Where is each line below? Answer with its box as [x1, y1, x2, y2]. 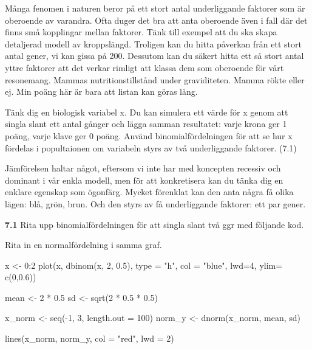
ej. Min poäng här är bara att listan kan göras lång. [5, 85, 198, 98]
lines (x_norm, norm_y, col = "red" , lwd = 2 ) [5, 332, 174, 345]
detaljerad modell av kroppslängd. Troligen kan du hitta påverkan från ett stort [5, 37, 302, 50]
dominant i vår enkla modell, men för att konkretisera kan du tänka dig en [5, 173, 283, 186]
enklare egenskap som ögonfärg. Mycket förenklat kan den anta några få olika [5, 185, 294, 198]
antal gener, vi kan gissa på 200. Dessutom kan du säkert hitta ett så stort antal [5, 49, 304, 62]
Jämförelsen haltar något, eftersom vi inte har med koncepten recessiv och [5, 162, 281, 174]
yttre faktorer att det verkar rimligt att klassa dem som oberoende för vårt [5, 61, 284, 74]
